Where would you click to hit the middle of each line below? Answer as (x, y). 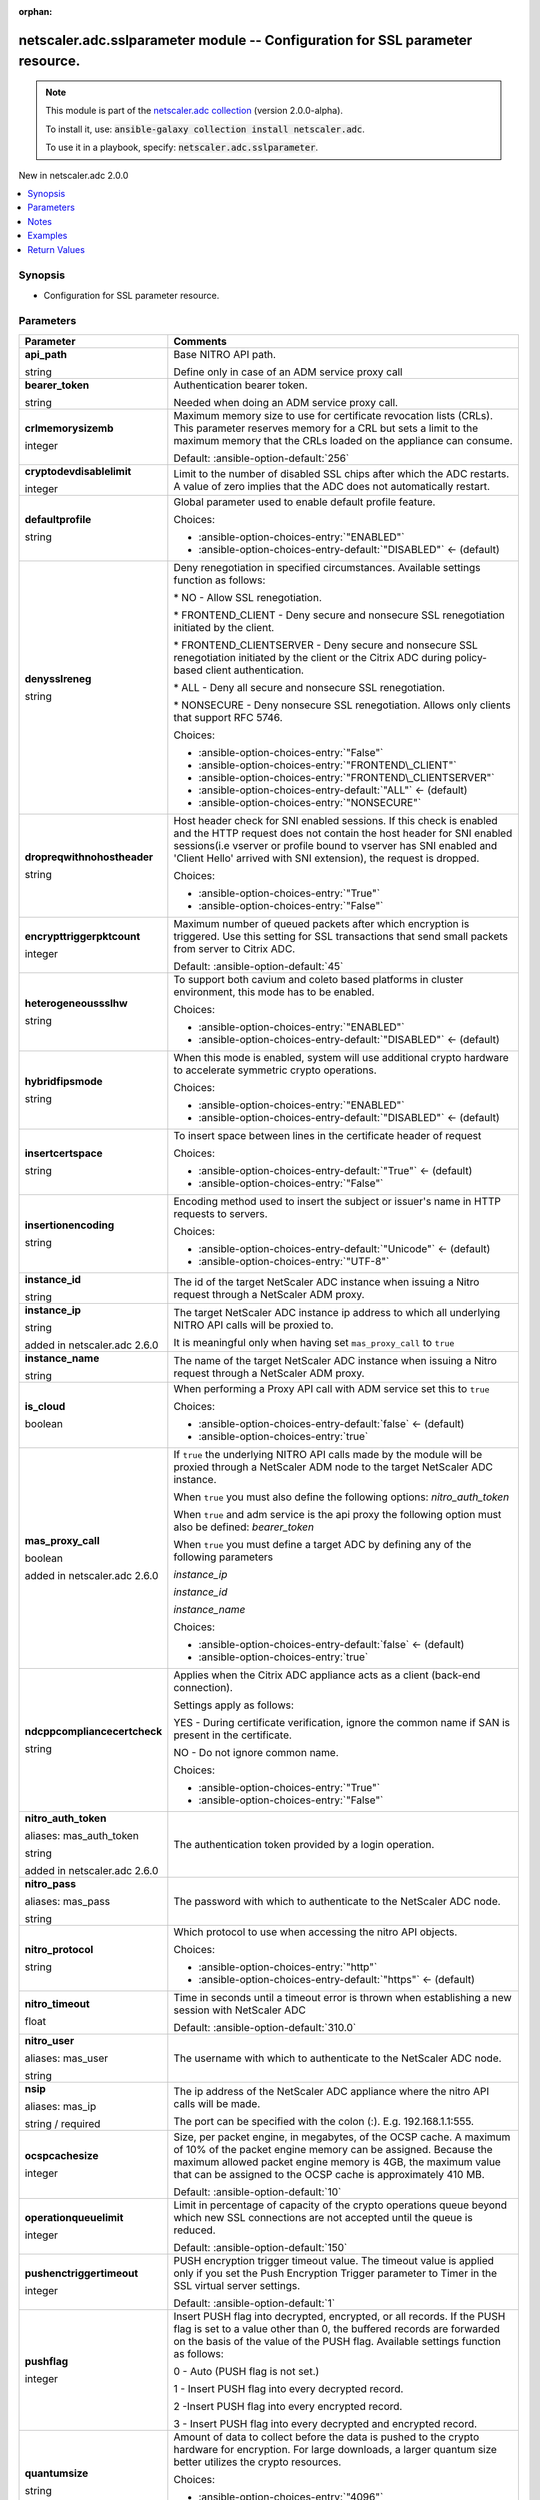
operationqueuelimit (74, 2217)
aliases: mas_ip (60, 2106)
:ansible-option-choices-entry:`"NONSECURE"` (310, 802)
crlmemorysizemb (69, 428)
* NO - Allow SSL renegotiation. (247, 597)
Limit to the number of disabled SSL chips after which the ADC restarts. (341, 473)
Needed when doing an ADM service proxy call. (286, 402)
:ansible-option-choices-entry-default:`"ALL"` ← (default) (333, 790)
